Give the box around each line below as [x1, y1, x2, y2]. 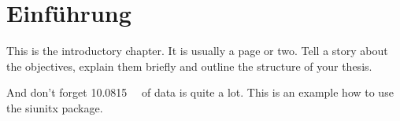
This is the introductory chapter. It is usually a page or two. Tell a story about [6, 42, 388, 59]
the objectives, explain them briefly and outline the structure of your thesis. [6, 57, 372, 74]
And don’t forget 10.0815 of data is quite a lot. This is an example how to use [6, 84, 394, 101]
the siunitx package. [6, 99, 103, 115]
